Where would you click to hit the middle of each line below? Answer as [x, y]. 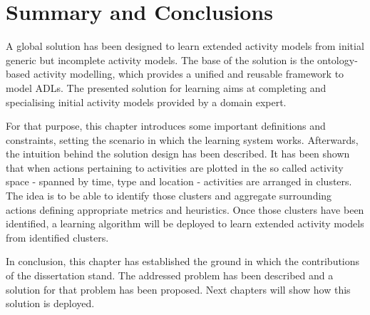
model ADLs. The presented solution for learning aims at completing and [166, 87]
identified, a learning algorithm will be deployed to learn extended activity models [185, 223]
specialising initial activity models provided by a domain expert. [146, 102]
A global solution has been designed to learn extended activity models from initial [185, 46]
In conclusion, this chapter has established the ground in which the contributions [183, 261]
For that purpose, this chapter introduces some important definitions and [166, 126]
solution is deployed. [50, 303]
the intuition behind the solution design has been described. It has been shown [178, 154]
